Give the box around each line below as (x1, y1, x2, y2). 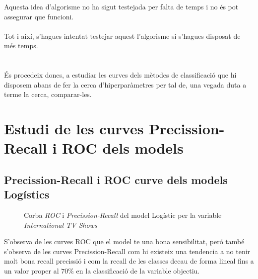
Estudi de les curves (4, 118, 144, 139)
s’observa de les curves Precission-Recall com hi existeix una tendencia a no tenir (4, 246, 251, 256)
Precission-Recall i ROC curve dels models (4, 172, 228, 187)
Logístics (4, 186, 50, 202)
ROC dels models (62, 138, 184, 158)
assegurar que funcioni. (4, 11, 74, 21)
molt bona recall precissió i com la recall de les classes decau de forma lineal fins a (4, 256, 254, 266)
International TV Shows (24, 219, 97, 230)
